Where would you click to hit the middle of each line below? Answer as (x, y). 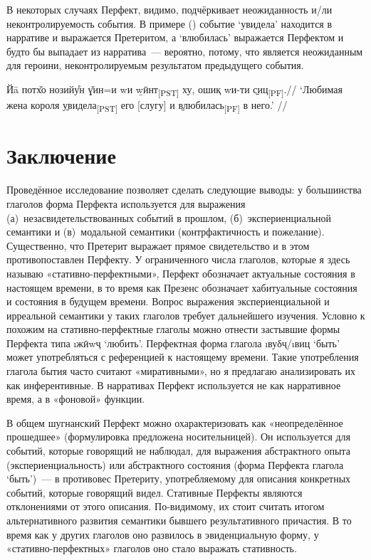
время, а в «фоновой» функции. (76, 399)
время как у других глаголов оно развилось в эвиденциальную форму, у (163, 534)
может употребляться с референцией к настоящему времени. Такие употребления (183, 357)
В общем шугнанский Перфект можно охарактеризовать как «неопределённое (175, 422)
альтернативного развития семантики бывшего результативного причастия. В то (179, 520)
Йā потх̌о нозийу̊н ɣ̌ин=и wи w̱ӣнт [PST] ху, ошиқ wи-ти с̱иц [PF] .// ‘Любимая (174, 90)
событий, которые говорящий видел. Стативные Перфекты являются (155, 492)
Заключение (61, 155)
